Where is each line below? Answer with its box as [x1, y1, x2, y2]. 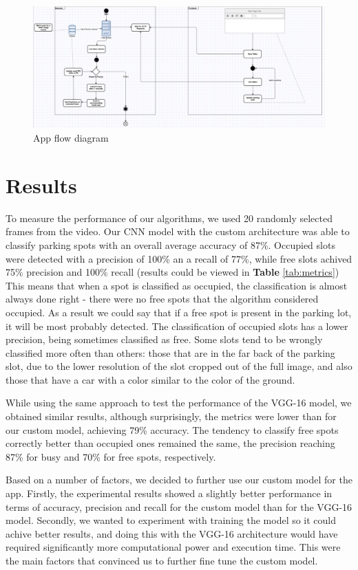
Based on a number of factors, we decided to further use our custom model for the [6, 472, 352, 487]
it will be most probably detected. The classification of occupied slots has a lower [6, 318, 348, 333]
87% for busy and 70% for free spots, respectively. [6, 449, 216, 463]
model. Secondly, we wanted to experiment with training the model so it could [6, 513, 337, 527]
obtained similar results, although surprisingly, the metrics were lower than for [6, 409, 337, 424]
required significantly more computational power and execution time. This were [6, 540, 341, 554]
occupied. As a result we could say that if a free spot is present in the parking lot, [6, 305, 352, 319]
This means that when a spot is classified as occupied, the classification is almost [6, 278, 348, 292]
